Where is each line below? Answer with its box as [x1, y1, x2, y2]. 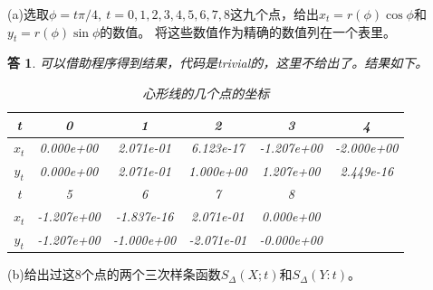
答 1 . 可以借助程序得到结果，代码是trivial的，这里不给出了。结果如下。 [7, 53, 428, 72]
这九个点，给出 [229, 5, 319, 23]
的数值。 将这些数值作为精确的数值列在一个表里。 [100, 22, 396, 41]
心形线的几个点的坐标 [142, 83, 270, 102]
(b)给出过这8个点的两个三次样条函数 [7, 265, 221, 284]
